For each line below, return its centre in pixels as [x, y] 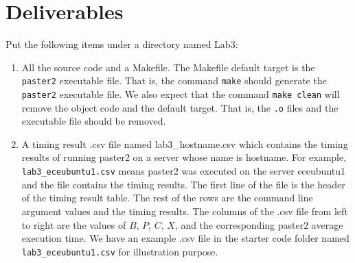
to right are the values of [74, 224]
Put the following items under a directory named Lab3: [122, 44]
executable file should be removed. [94, 121]
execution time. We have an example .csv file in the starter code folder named [185, 238]
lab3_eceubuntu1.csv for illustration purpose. [120, 251]
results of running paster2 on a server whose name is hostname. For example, [184, 157]
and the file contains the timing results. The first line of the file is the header [183, 184]
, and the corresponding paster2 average [259, 224]
